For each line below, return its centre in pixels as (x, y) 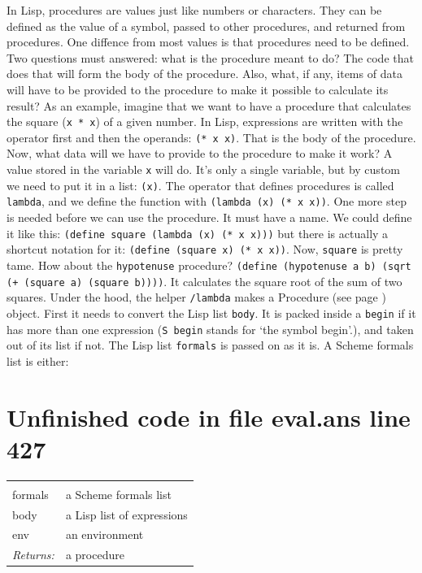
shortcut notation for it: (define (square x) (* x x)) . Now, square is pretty (205, 249)
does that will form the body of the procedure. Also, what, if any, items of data (204, 74)
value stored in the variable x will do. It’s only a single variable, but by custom (203, 169)
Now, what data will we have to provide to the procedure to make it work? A (200, 153)
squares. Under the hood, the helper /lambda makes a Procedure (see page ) (196, 297)
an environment (104, 534)
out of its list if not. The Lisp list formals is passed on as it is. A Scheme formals (210, 345)
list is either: (38, 360)
